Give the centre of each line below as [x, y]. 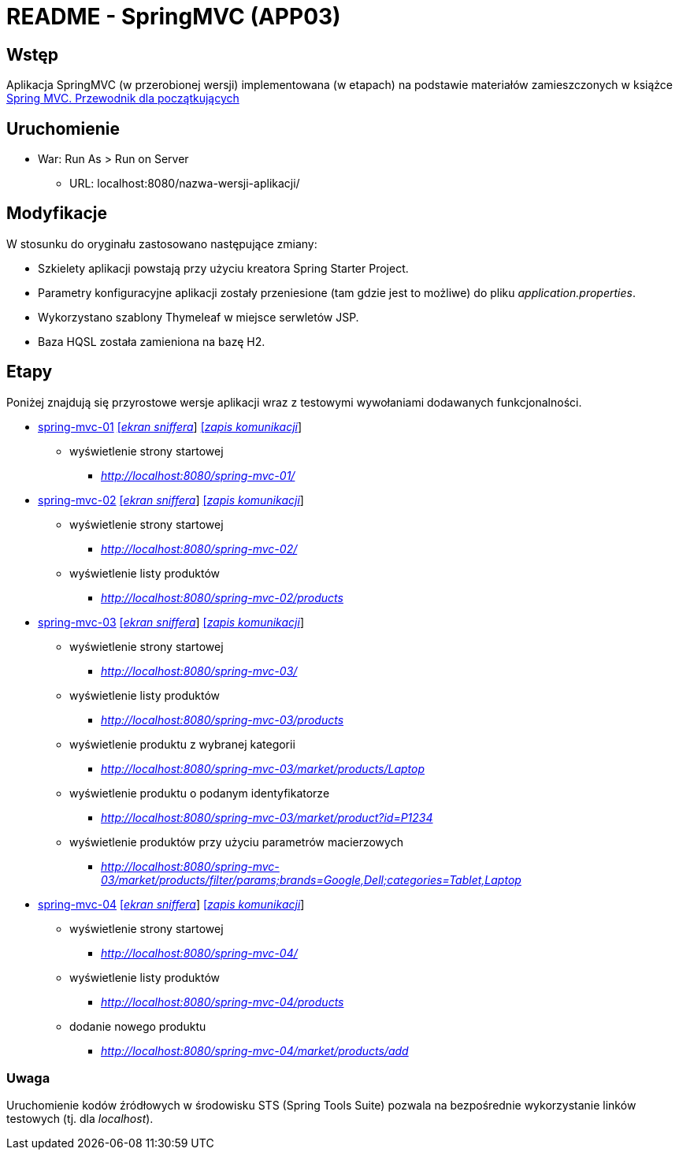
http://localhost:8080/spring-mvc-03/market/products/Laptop [263, 768]
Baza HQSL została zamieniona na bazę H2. [152, 341]
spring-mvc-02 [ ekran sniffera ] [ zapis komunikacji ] [171, 500]
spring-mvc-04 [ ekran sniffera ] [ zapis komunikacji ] [171, 904]
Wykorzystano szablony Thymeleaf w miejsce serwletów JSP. [199, 317]
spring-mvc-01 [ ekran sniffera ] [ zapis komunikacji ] [170, 426]
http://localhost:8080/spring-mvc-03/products [223, 719]
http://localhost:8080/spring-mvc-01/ [198, 475]
